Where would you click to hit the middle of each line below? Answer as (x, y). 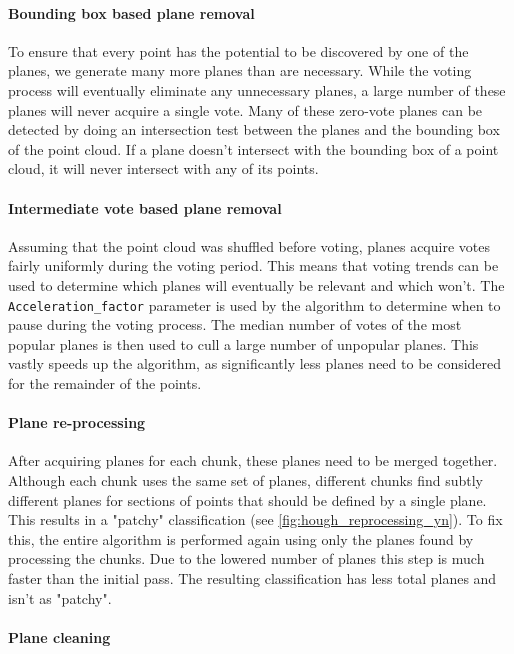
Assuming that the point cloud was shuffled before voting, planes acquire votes (249, 245)
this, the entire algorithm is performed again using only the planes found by (241, 538)
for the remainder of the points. (105, 382)
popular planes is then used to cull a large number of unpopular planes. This (243, 343)
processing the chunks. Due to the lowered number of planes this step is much (246, 558)
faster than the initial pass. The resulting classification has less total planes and (252, 577)
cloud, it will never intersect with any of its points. (163, 168)
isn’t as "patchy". (60, 597)
